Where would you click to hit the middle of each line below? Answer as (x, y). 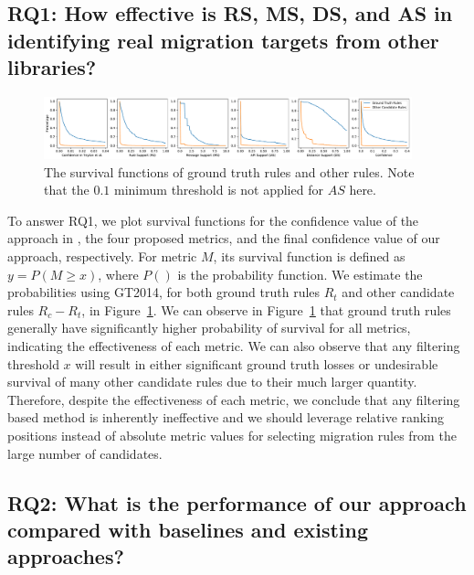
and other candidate (398, 292)
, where (118, 274)
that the (67, 190)
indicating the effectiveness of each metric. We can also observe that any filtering (234, 345)
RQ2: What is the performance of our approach (237, 502)
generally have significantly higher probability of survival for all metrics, (209, 328)
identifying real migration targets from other (223, 40)
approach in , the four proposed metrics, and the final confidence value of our (224, 238)
